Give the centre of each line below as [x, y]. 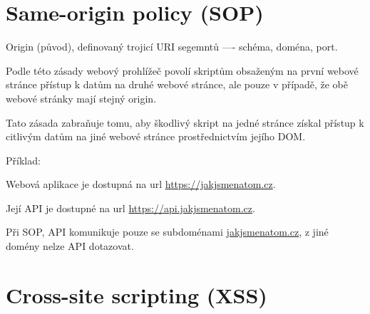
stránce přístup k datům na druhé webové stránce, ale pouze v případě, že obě [177, 84]
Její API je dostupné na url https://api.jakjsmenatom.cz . [130, 208]
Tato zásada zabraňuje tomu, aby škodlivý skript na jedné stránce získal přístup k [185, 122]
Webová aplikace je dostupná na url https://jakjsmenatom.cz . [141, 184]
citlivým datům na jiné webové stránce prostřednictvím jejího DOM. [156, 136]
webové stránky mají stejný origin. [81, 98]
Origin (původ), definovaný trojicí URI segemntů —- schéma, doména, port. [172, 47]
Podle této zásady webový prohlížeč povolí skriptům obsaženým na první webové [182, 70]
